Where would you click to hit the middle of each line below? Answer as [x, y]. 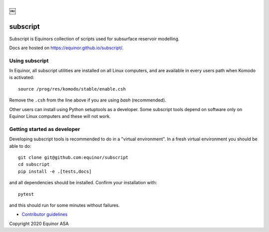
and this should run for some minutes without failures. [65, 205]
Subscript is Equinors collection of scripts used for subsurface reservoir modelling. [94, 39]
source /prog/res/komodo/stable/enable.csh [72, 89]
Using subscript [29, 61]
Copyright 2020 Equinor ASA [39, 224]
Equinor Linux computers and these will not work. [60, 116]
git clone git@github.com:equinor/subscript [73, 157]
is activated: [22, 78]
